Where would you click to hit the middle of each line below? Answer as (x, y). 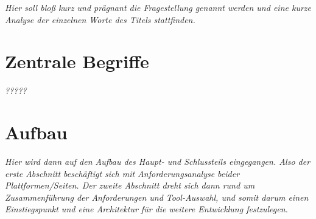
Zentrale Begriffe (77, 61)
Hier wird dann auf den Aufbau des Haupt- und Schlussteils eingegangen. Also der (158, 162)
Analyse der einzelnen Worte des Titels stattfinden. (100, 19)
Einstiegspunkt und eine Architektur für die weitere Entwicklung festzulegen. (146, 209)
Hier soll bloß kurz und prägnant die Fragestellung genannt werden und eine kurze (158, 7)
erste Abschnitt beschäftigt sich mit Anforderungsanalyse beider (122, 173)
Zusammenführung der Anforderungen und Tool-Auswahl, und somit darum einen (157, 197)
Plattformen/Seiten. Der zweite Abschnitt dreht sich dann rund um (130, 185)
